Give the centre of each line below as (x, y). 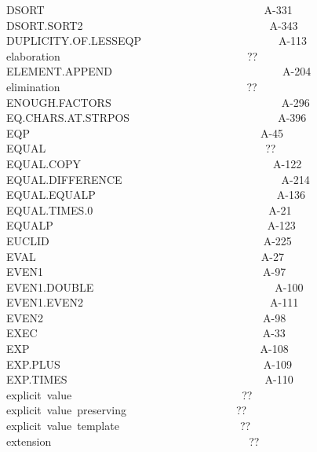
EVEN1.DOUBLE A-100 (155, 287)
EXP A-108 (148, 349)
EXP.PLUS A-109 (149, 364)
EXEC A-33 (146, 333)
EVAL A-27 (145, 256)
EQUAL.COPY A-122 (154, 163)
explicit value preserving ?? (127, 410)
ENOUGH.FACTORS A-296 (158, 102)
